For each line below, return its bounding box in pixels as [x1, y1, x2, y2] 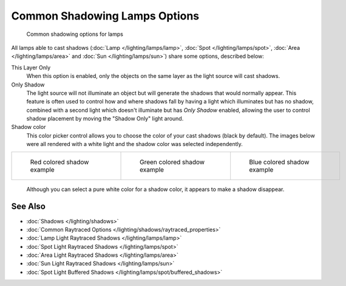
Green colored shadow [140, 158, 205, 166]
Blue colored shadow [249, 158, 310, 166]
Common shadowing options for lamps [26, 30, 124, 38]
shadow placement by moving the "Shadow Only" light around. [26, 115, 184, 122]
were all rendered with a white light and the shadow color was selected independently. [26, 141, 243, 148]
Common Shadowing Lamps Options [11, 9, 200, 23]
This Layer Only [11, 64, 51, 71]
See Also [11, 201, 46, 212]
